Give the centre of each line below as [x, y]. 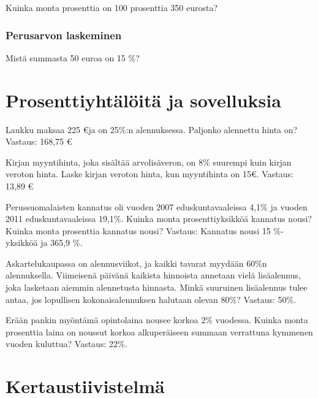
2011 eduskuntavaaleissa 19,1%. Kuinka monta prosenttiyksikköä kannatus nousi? [159, 219]
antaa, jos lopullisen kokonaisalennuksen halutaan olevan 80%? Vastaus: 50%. [151, 299]
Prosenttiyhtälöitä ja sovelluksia [143, 100]
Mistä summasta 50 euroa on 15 [66, 57]
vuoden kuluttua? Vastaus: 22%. [66, 344]
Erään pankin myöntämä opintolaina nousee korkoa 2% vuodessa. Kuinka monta [157, 320]
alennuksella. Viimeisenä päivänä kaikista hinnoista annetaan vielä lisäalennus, [153, 275]
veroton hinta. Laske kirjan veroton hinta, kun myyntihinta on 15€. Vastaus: [150, 174]
